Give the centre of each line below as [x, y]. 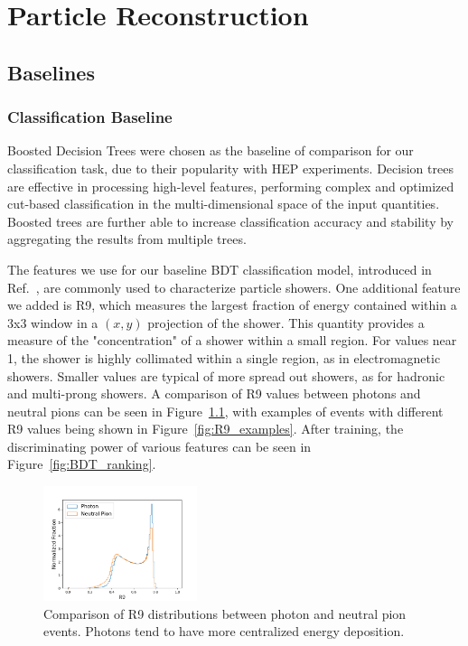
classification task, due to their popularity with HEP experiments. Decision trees [230, 168]
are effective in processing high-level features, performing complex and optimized [231, 186]
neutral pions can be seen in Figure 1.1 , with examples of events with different [225, 411]
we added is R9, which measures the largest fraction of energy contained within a [232, 305]
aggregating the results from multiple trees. [127, 239]
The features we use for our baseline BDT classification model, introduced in [220, 269]
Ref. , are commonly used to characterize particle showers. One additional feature [234, 287]
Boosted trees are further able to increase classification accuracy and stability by [230, 221]
